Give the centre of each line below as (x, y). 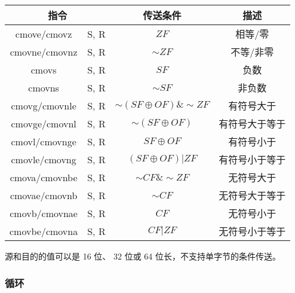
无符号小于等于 (252, 231)
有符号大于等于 (252, 123)
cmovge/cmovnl (44, 123)
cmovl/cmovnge (44, 141)
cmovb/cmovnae (44, 213)
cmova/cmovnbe (44, 177)
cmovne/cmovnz (44, 51)
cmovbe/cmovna (44, 231)
